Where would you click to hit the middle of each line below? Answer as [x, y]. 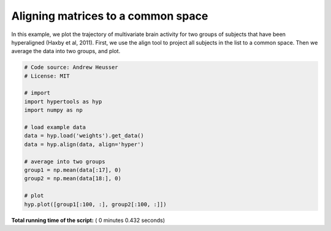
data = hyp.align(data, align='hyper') [84, 144]
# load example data [55, 127]
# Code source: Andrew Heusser [71, 68]
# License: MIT [47, 76]
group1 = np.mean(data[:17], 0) [73, 170]
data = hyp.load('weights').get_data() [84, 136]
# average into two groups [65, 161]
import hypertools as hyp [63, 101]
